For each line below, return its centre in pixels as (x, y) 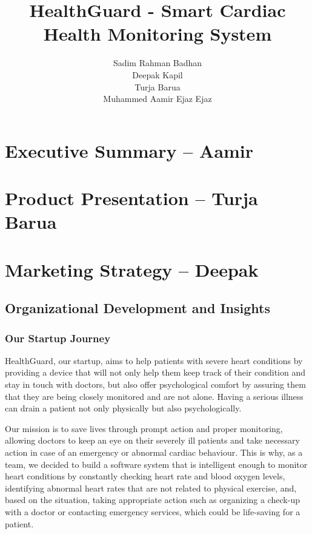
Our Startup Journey (58, 338)
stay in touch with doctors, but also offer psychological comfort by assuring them (155, 384)
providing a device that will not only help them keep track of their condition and (155, 372)
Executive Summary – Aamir (129, 150)
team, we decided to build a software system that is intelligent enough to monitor (156, 464)
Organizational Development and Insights (138, 308)
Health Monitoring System (158, 34)
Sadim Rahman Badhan (158, 63)
